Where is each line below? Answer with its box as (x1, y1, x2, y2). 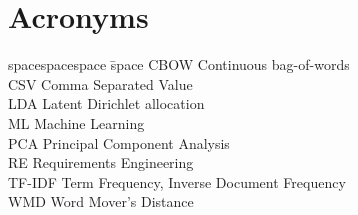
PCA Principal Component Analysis (8, 132, 230, 153)
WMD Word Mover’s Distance (8, 191, 194, 212)
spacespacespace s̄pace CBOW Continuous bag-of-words (8, 54, 350, 75)
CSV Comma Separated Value (8, 73, 193, 94)
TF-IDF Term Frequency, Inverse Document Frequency (8, 171, 346, 192)
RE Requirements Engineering (8, 152, 194, 173)
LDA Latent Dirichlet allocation (8, 93, 205, 114)
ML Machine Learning (8, 112, 145, 133)
